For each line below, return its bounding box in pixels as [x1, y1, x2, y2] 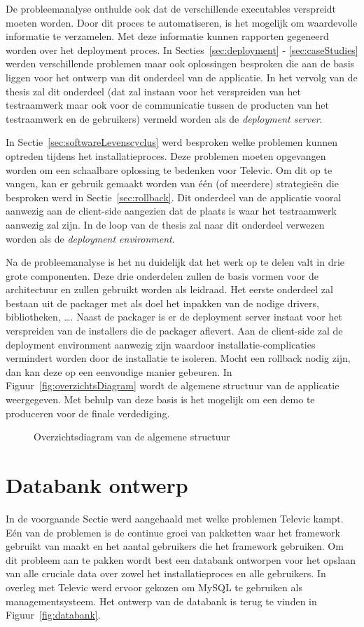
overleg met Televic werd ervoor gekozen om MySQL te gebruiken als [6, 579, 302, 594]
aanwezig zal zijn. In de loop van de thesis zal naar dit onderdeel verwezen [6, 217, 325, 231]
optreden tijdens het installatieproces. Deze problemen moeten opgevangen [6, 148, 326, 163]
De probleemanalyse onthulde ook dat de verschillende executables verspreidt [6, 1, 336, 15]
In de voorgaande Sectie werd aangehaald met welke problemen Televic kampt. [6, 511, 344, 525]
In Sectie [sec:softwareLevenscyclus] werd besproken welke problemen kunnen [6, 135, 337, 149]
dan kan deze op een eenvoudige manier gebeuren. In [6, 364, 232, 379]
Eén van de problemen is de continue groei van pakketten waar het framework [6, 525, 341, 539]
